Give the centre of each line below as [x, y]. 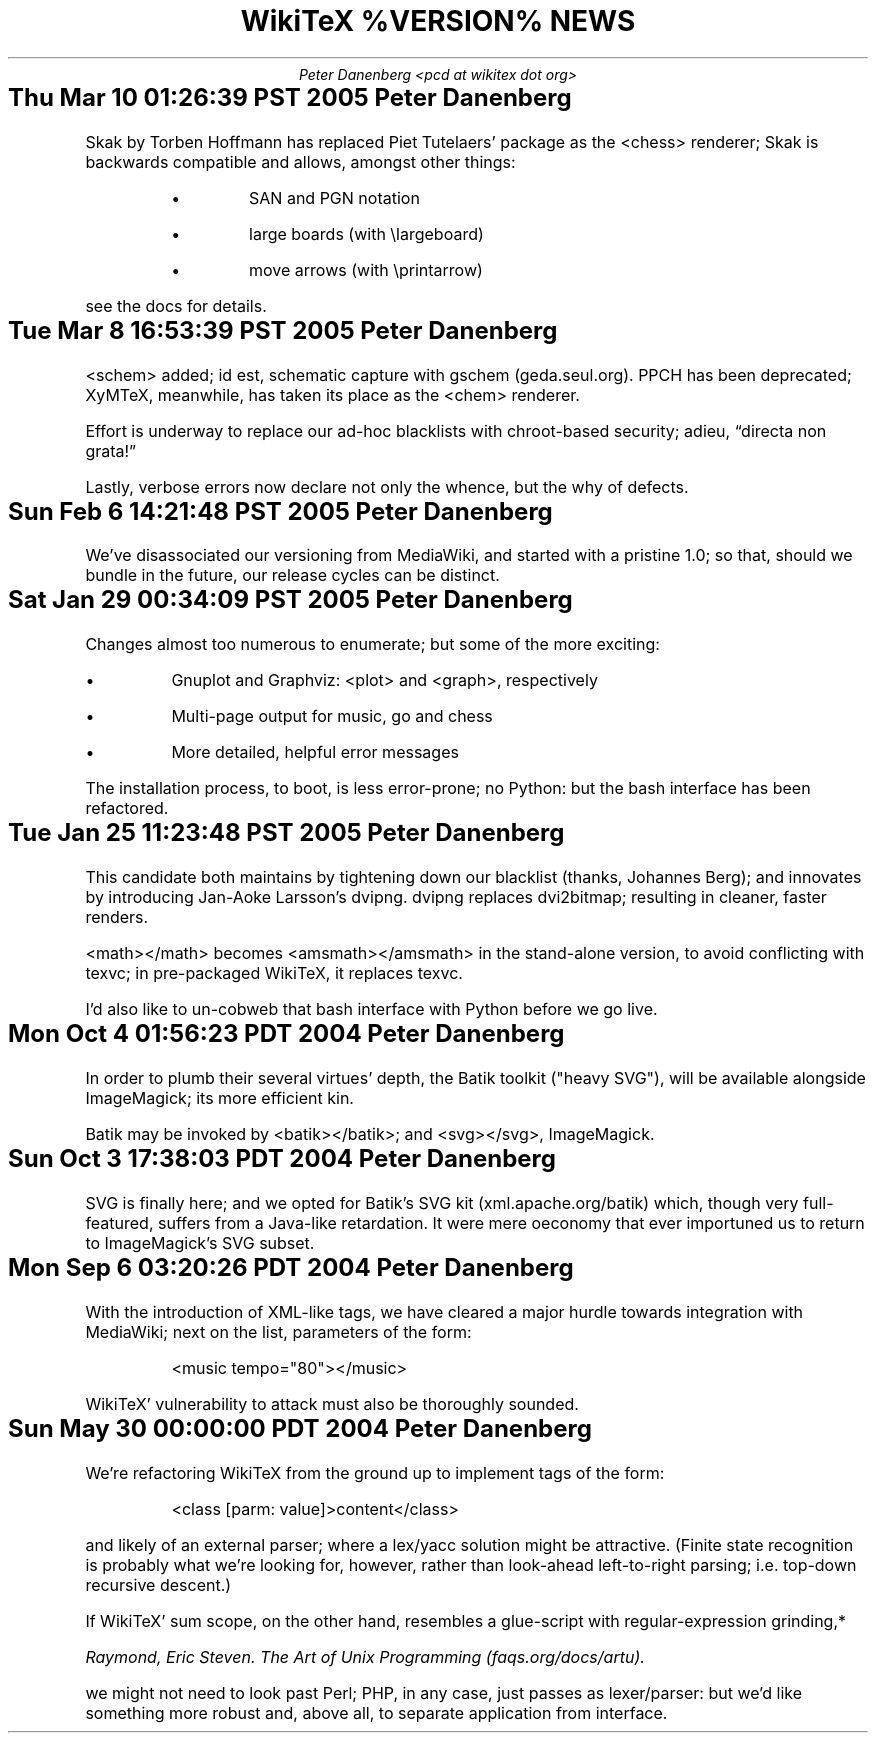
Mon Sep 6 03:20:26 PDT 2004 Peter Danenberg [291, 1268]
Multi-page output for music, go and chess [332, 716]
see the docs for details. [176, 305]
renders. [117, 917]
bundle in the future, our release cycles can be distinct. [292, 575]
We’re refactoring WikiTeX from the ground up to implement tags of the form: [375, 1472]
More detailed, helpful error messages [315, 752]
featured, [119, 1223]
